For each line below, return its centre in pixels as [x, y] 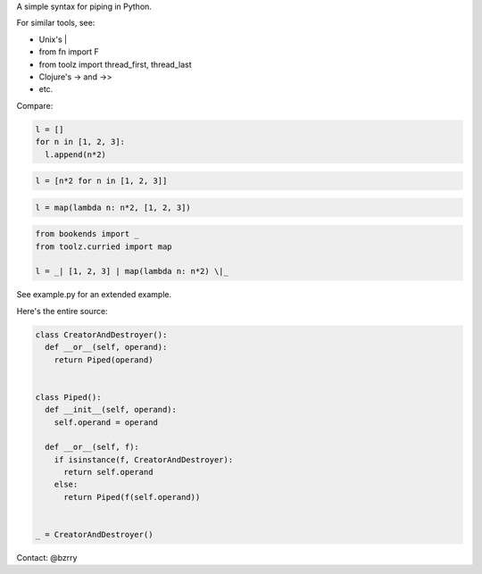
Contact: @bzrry [47, 557]
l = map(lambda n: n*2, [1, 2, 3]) [113, 207]
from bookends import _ [87, 234]
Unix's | [53, 39]
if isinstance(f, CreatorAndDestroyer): [144, 459]
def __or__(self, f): [92, 447]
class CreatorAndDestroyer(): [101, 334]
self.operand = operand [106, 422]
